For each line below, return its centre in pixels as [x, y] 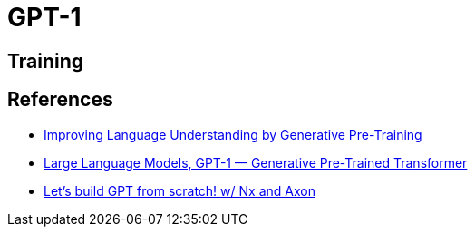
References [60, 100]
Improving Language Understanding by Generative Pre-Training [233, 134]
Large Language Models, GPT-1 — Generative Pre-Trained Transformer [256, 162]
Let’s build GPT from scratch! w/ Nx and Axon [179, 190]
